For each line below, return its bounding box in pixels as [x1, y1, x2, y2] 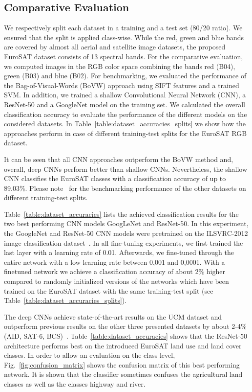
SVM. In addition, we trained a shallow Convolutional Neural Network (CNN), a [4, 90, 246, 100]
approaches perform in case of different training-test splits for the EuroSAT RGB [4, 128, 247, 138]
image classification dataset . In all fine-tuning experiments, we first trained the [4, 237, 243, 248]
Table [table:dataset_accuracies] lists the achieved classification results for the [4, 208, 239, 219]
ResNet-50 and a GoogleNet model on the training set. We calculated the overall [4, 99, 245, 109]
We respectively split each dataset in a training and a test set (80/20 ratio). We [4, 23, 243, 33]
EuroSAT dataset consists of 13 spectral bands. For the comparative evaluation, [4, 51, 243, 61]
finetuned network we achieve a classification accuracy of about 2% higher [4, 266, 225, 277]
